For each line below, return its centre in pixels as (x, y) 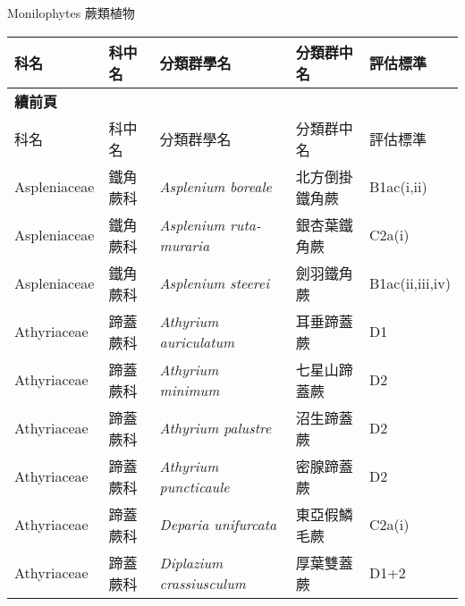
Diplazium (191, 562)
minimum (190, 390)
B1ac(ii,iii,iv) (410, 283)
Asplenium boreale (216, 187)
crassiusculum (203, 583)
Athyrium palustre (216, 428)
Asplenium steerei (215, 283)
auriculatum (197, 341)
